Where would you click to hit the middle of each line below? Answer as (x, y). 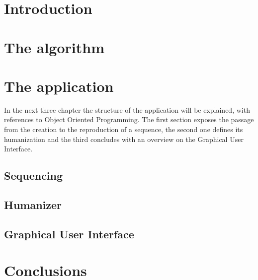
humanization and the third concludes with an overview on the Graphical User (124, 139)
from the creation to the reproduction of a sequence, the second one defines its (124, 129)
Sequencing (34, 175)
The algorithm (54, 47)
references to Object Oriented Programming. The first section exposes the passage (129, 119)
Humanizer (33, 205)
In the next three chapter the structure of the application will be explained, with (127, 109)
